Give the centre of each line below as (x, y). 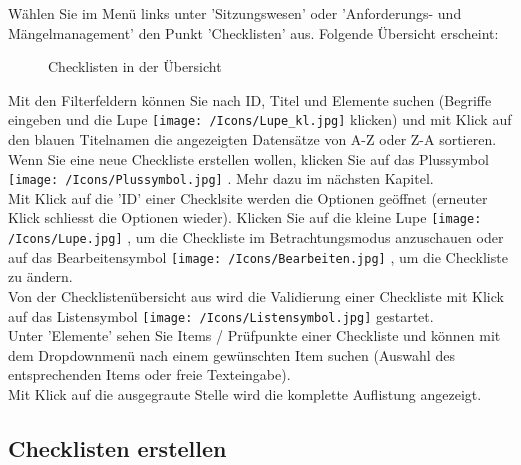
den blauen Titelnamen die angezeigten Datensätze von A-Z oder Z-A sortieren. (252, 139)
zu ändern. (40, 276)
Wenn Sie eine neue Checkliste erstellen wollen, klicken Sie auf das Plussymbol (248, 158)
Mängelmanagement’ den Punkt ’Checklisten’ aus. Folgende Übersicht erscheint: (253, 32)
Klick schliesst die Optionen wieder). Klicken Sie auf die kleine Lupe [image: (245, 217)
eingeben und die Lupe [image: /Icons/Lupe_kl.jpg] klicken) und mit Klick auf (260, 119)
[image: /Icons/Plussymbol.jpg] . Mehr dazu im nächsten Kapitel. (221, 178)
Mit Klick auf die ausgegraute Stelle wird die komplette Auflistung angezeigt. (245, 394)
